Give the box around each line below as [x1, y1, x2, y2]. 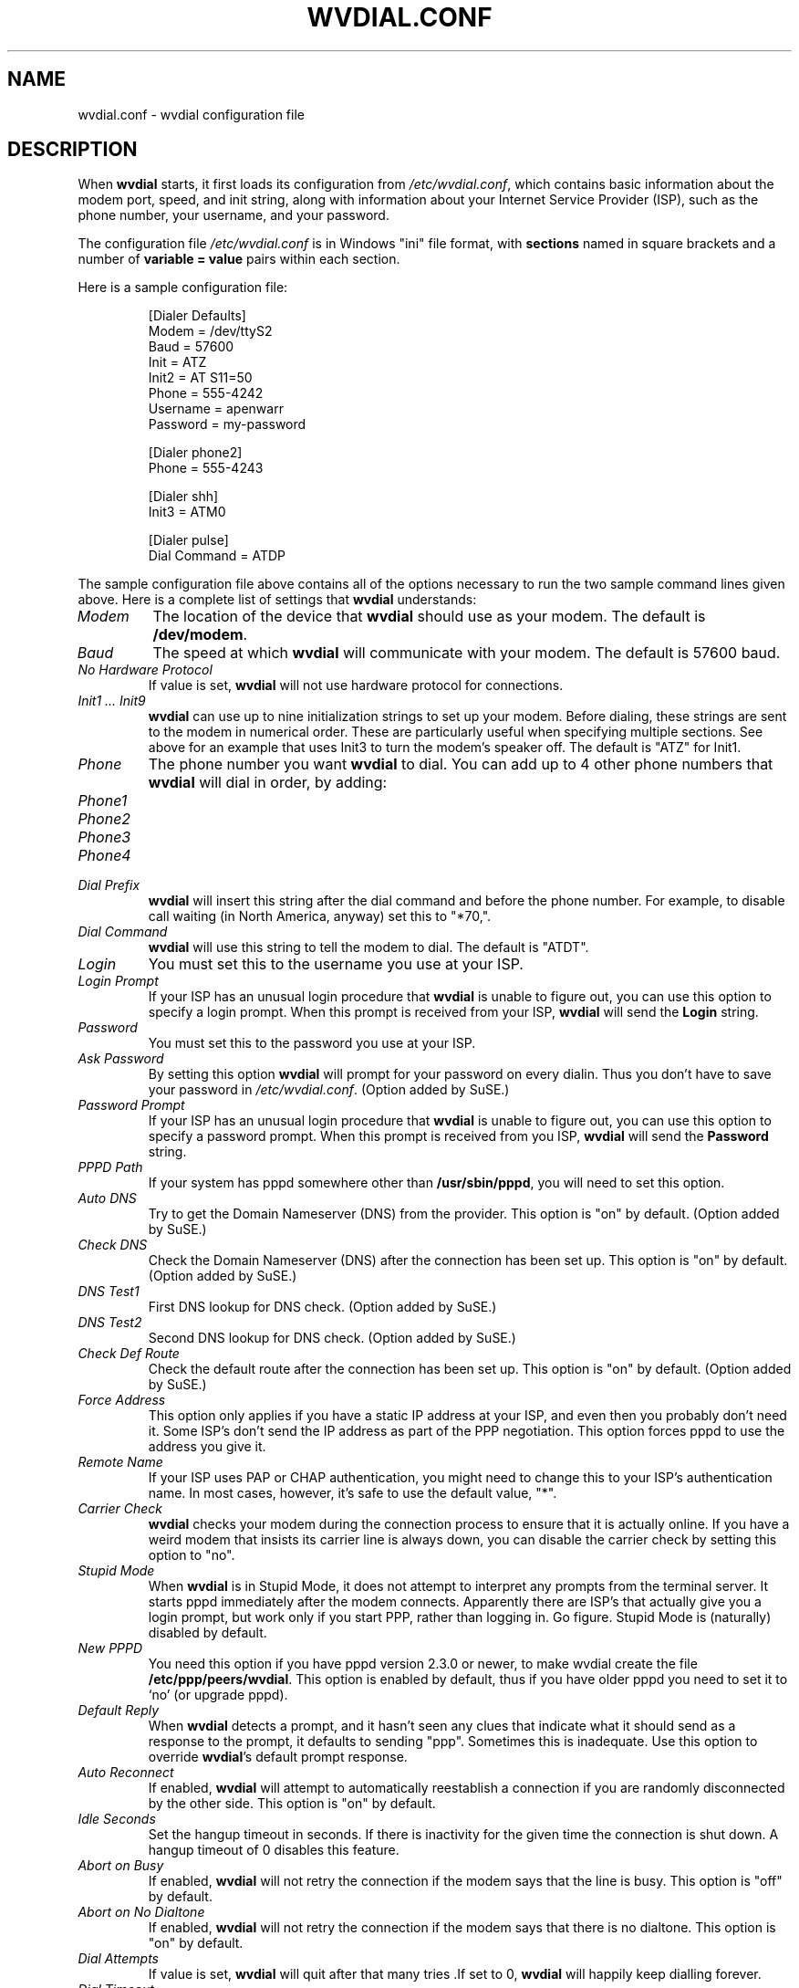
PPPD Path [78, 1159, 143, 1176]
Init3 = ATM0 [148, 504, 226, 520]
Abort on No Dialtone [78, 1904, 205, 1920]
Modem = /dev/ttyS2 [148, 323, 273, 340]
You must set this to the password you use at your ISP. [148, 1035, 476, 1052]
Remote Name [78, 1454, 163, 1470]
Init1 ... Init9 [78, 693, 146, 709]
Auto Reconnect [78, 1764, 174, 1781]
